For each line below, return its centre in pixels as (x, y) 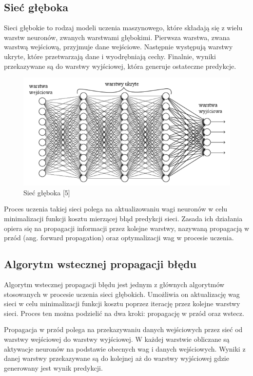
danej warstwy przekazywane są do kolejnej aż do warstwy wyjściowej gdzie (117, 358)
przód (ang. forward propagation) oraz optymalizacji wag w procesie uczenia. (119, 238)
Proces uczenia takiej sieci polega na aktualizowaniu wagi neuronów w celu (116, 209)
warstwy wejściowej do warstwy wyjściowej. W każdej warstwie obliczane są (117, 339)
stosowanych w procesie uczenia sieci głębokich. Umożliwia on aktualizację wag (122, 294)
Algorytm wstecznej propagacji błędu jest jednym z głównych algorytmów (114, 284)
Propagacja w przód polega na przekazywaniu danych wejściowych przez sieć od (123, 329)
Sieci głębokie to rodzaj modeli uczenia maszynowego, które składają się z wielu (123, 28)
